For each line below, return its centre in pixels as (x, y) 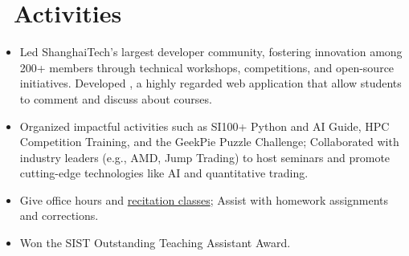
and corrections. (59, 215)
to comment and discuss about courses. (116, 98)
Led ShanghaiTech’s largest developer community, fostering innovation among (211, 52)
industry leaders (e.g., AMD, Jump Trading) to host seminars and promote (205, 157)
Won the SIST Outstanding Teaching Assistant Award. (155, 243)
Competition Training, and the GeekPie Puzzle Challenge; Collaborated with (209, 142)
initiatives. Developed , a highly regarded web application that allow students (211, 83)
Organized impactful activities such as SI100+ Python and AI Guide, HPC (204, 126)
